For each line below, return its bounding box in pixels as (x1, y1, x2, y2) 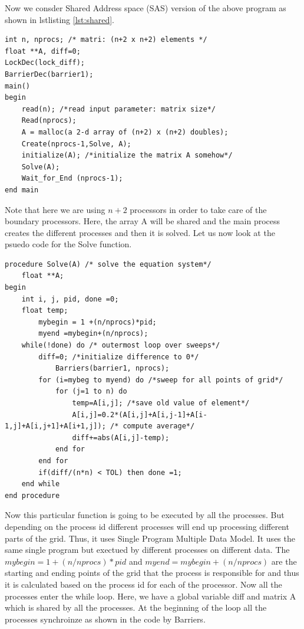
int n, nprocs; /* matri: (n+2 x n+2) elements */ (5, 35, 207, 44)
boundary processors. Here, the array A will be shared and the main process (5, 215, 280, 227)
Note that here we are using (5, 203, 105, 215)
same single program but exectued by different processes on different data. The (5, 543, 290, 556)
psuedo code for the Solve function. (5, 238, 132, 250)
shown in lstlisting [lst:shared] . (5, 13, 114, 25)
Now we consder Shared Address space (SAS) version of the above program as (5, 2, 286, 14)
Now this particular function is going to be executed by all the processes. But (5, 509, 285, 521)
